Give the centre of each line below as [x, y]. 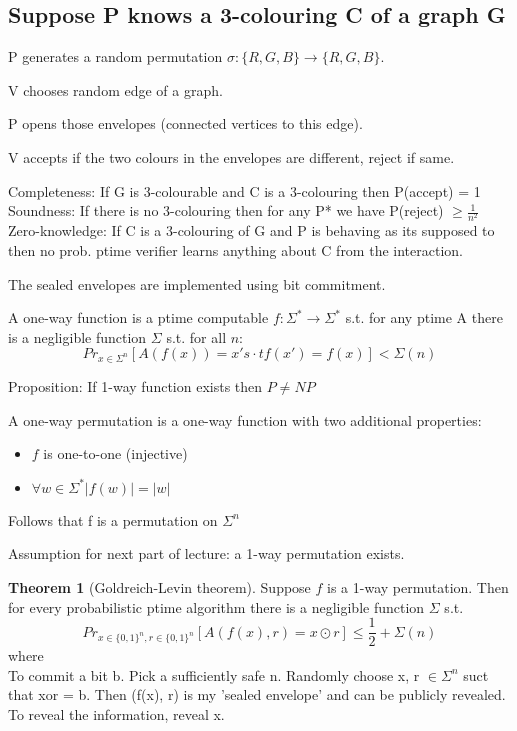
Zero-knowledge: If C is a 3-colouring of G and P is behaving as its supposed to [251, 230]
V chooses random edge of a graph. [115, 89]
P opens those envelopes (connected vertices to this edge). [185, 123]
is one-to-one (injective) [115, 453]
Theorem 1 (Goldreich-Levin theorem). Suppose [159, 587]
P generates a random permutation [115, 56]
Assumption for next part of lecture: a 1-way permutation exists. [206, 553]
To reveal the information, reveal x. [116, 714]
